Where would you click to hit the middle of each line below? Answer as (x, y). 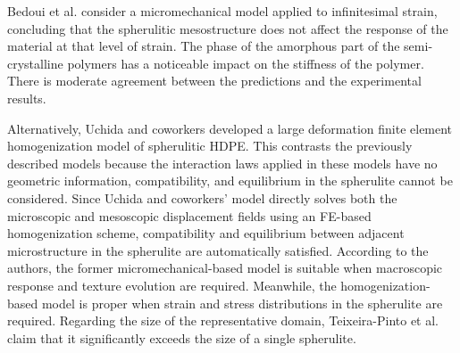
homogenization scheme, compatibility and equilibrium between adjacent (206, 233)
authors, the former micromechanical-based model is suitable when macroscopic (225, 268)
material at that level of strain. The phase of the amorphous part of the (204, 46)
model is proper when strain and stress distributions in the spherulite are (242, 303)
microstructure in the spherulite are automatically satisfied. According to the (218, 250)
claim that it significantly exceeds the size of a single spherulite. (182, 337)
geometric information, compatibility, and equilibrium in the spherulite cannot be (230, 181)
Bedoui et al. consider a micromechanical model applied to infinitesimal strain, (222, 11)
